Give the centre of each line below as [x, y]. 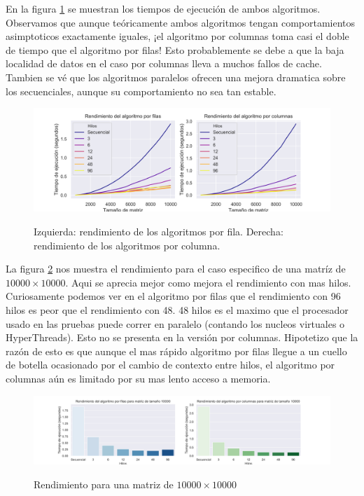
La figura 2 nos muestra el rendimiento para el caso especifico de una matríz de [176, 269]
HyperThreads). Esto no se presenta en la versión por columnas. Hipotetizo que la [182, 337]
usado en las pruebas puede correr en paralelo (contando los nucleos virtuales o [175, 323]
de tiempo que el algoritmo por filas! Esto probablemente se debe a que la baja [175, 49]
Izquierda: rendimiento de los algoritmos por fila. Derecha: [159, 231]
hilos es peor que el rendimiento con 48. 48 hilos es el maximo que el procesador [177, 309]
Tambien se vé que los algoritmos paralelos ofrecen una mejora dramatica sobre [176, 77]
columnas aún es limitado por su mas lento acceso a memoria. [138, 378]
